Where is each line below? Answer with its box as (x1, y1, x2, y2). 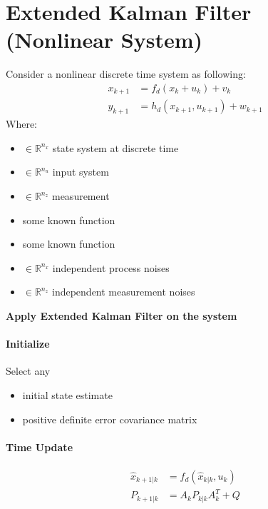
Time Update (6, 439, 73, 454)
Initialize (6, 336, 50, 351)
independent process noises (52, 260, 170, 275)
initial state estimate (22, 387, 113, 402)
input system (52, 164, 109, 179)
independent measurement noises (51, 284, 195, 299)
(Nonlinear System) (6, 25, 203, 54)
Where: (6, 116, 37, 131)
